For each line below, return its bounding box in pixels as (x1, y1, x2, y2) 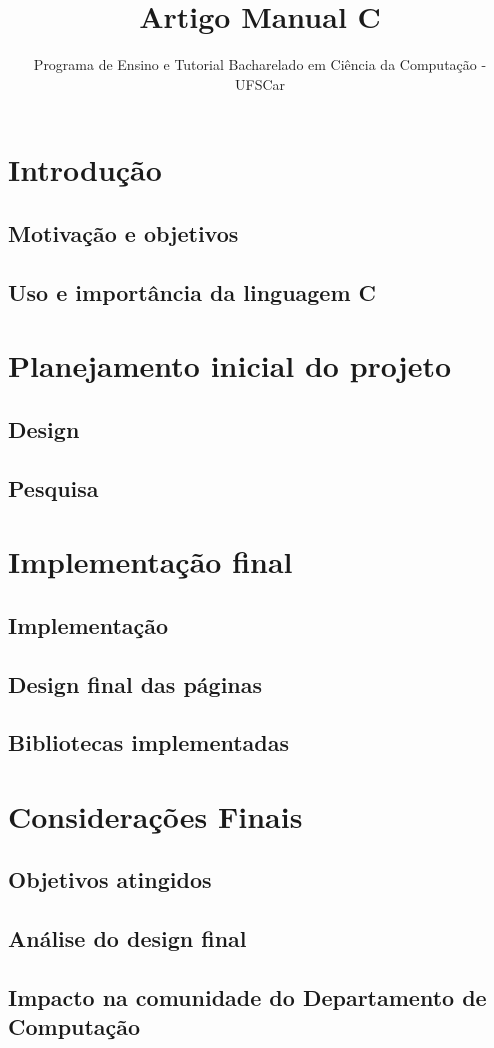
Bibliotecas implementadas (8, 727, 290, 758)
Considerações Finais (8, 795, 303, 836)
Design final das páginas (8, 668, 263, 699)
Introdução (8, 149, 162, 190)
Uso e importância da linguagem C (8, 276, 377, 307)
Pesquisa (8, 472, 99, 503)
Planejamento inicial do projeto (8, 345, 452, 386)
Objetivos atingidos (8, 864, 212, 895)
